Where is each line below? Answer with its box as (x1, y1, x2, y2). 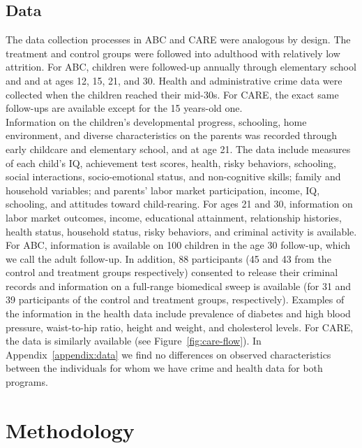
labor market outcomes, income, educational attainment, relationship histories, (6, 210, 342, 224)
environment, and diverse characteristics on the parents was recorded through (6, 128, 338, 143)
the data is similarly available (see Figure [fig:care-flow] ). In (6, 333, 262, 348)
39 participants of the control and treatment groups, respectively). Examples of (6, 292, 345, 307)
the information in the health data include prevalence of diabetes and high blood (6, 306, 351, 321)
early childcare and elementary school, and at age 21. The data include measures (6, 141, 351, 156)
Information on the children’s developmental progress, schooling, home (6, 114, 307, 129)
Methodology (6, 415, 135, 444)
